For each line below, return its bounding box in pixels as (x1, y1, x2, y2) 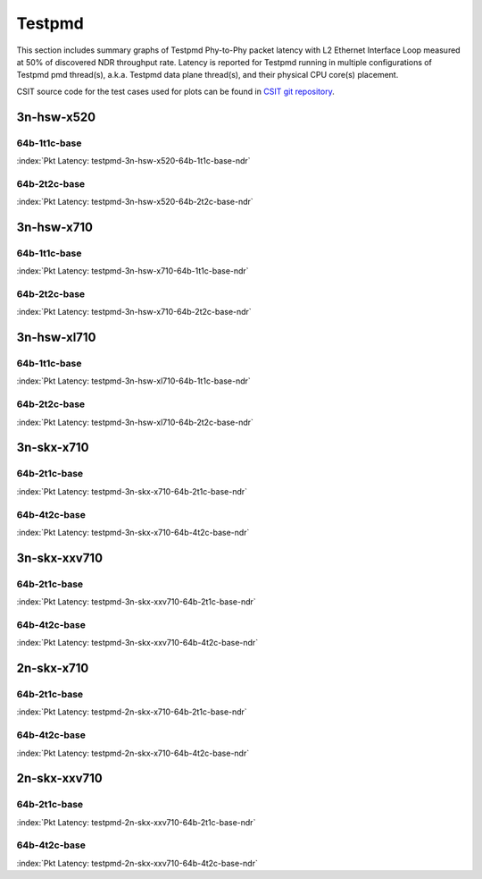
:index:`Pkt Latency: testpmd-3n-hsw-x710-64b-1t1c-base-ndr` (16, 266, 249, 276)
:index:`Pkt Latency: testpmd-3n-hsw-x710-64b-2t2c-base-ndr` (16, 307, 252, 317)
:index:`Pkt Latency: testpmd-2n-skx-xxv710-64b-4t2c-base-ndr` (16, 858, 258, 868)
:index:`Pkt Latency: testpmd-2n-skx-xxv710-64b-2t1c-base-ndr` (16, 816, 256, 827)
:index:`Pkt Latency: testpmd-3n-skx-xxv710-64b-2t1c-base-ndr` (16, 596, 256, 607)
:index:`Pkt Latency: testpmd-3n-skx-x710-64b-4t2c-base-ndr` (16, 527, 250, 537)
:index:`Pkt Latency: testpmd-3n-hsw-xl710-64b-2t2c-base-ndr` (16, 417, 254, 427)
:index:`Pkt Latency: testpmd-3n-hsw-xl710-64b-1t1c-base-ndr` (16, 376, 252, 386)
